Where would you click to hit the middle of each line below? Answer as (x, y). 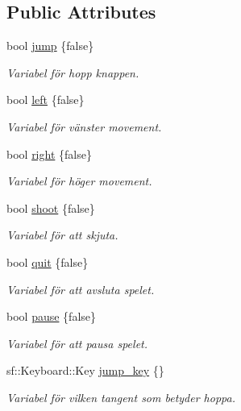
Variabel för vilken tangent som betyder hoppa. (121, 397)
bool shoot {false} (51, 208)
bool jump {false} (50, 46)
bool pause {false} (52, 316)
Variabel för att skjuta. (62, 235)
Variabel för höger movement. (79, 181)
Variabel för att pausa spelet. (77, 343)
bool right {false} (49, 154)
